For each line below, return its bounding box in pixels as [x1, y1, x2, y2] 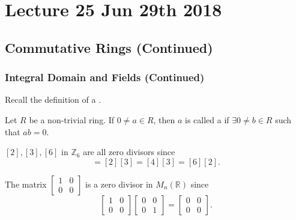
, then [153, 113, 175, 126]
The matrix [5, 177, 47, 190]
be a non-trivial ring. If [29, 113, 115, 126]
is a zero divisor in [85, 177, 153, 190]
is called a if [185, 113, 229, 126]
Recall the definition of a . [5, 93, 101, 106]
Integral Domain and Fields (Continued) [5, 70, 205, 85]
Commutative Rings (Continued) [5, 38, 213, 57]
